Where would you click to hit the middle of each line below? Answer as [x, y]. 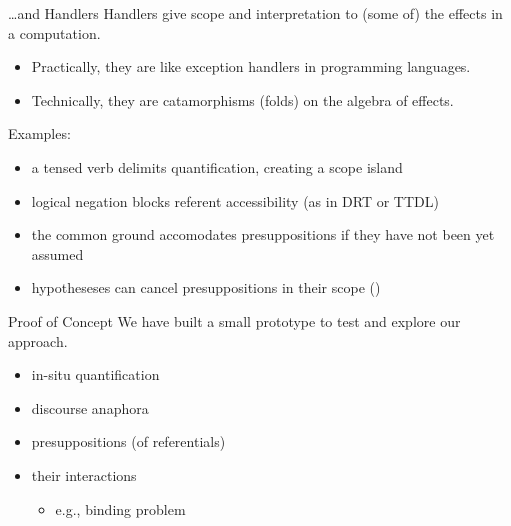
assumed [57, 253]
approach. [38, 340]
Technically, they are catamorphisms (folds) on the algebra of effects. [242, 99]
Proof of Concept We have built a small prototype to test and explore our [234, 320]
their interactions [84, 474]
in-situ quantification [95, 374]
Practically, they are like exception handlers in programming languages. [251, 66]
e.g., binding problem [120, 508]
